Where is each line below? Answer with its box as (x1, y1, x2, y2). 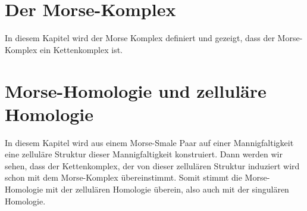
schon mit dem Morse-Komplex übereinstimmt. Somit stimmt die (5, 171, 242, 184)
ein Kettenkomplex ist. (40, 43, 123, 55)
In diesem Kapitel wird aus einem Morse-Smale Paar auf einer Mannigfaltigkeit (5, 136, 294, 148)
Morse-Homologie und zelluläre (5, 78, 267, 103)
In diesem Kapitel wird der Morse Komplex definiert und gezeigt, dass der (5, 32, 275, 44)
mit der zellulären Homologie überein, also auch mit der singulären (45, 183, 289, 195)
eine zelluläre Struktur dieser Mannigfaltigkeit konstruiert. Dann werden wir (5, 148, 283, 160)
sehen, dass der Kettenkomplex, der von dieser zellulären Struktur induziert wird (5, 159, 300, 172)
